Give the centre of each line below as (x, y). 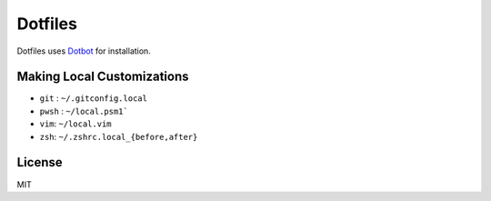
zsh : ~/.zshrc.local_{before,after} (119, 136)
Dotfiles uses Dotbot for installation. (84, 51)
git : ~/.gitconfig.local (93, 98)
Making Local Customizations (103, 77)
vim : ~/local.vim (75, 124)
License (40, 162)
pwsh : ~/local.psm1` (84, 111)
